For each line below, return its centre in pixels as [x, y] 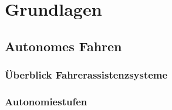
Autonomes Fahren [63, 46]
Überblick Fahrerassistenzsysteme [86, 75]
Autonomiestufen [46, 101]
